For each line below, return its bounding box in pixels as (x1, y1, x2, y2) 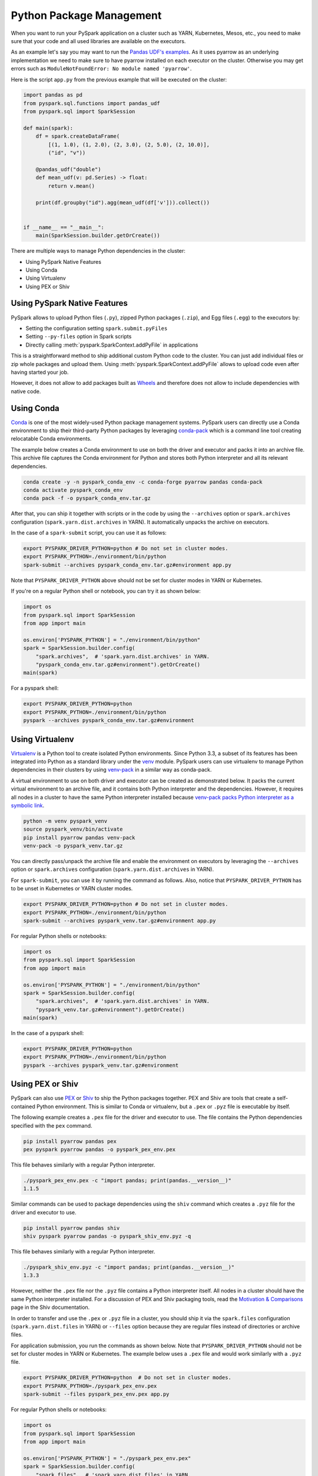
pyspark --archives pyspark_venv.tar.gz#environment (23, 1062, 179, 1069)
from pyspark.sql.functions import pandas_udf (23, 100, 160, 106)
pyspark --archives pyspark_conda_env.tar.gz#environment (23, 717, 194, 724)
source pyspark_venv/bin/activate (23, 826, 123, 832)
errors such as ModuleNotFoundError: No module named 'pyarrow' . (11, 65, 192, 72)
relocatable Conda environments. (11, 435, 92, 442)
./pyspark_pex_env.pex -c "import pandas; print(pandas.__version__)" (23, 1177, 232, 1184)
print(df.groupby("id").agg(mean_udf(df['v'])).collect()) (35, 199, 210, 206)
